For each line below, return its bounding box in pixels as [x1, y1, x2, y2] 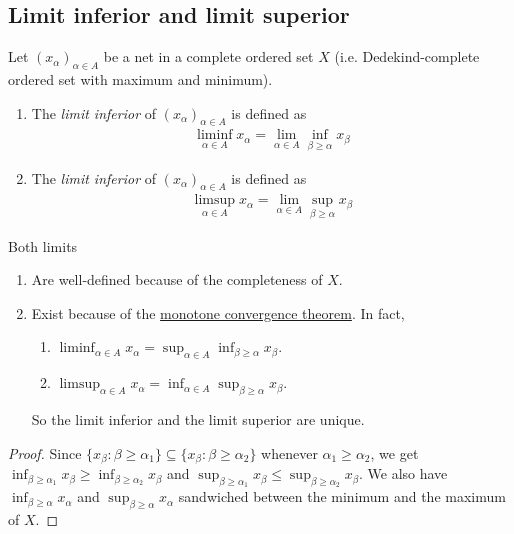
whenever [261, 442, 318, 463]
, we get [370, 442, 419, 463]
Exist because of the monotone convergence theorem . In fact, [31, 302, 405, 323]
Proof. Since [8, 442, 82, 463]
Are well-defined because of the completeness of [31, 269, 323, 290]
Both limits [8, 235, 78, 256]
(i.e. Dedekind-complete [334, 46, 480, 67]
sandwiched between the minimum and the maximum [178, 486, 506, 507]
